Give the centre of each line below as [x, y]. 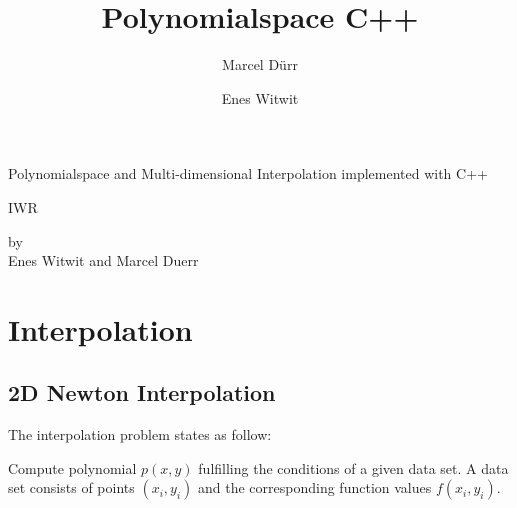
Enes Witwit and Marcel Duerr [103, 260]
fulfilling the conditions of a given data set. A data [353, 467]
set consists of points [71, 487]
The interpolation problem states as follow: [140, 434]
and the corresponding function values [315, 487]
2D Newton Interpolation [142, 392]
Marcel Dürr [260, 64]
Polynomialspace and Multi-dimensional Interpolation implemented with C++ [248, 173]
